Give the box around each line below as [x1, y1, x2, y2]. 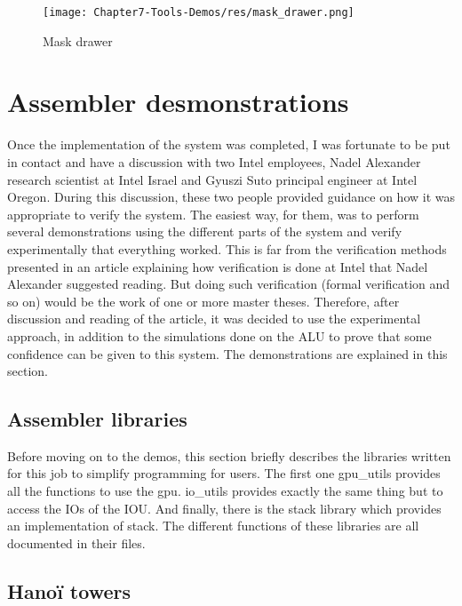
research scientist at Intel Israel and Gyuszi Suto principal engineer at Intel [7, 170, 418, 188]
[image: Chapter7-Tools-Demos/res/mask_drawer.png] [43, 6, 354, 19]
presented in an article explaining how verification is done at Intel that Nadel [7, 257, 428, 275]
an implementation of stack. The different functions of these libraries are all [7, 516, 419, 535]
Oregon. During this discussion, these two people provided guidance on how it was [7, 187, 455, 206]
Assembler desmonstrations [7, 84, 349, 120]
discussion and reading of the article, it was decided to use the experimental [7, 309, 421, 328]
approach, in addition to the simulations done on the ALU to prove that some [7, 326, 432, 345]
